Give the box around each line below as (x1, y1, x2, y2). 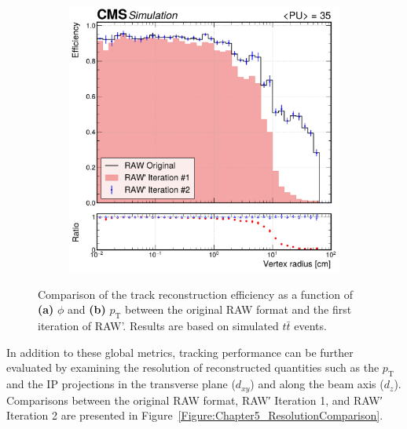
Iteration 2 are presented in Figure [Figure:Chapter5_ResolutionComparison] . (6, 407, 383, 424)
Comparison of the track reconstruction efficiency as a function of (38, 285, 353, 302)
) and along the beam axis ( (250, 376, 384, 392)
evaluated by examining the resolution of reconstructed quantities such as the (6, 359, 379, 376)
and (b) (68, 301, 106, 318)
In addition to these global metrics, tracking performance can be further (6, 344, 354, 360)
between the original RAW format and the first (124, 301, 352, 318)
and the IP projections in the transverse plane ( (6, 376, 236, 392)
